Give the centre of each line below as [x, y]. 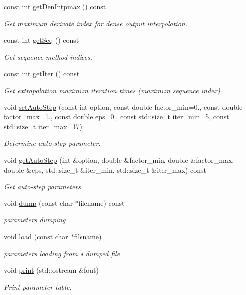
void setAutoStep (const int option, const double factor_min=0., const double [123, 107]
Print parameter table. [38, 286]
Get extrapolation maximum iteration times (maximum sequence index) [112, 90]
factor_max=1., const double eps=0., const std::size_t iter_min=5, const [117, 117]
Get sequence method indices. [48, 56]
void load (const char [36, 236]
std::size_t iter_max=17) [43, 126]
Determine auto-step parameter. [52, 143]
